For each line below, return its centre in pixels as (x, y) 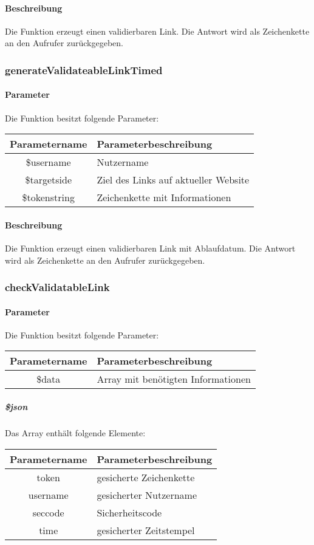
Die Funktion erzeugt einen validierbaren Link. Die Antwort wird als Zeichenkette (157, 31)
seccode (48, 512)
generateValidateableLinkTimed (84, 70)
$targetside (48, 180)
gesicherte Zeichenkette (146, 477)
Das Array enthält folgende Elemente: (75, 433)
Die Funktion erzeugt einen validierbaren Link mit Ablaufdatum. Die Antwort (150, 248)
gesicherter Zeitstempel (146, 530)
